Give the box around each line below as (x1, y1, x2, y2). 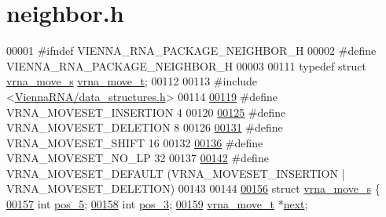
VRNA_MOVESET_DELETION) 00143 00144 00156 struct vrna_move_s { (6, 180, 380, 197)
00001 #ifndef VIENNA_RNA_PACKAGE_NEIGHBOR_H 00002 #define (6, 42, 377, 59)
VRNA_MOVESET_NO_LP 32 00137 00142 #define (6, 150, 269, 166)
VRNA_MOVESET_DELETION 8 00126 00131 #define (6, 119, 283, 136)
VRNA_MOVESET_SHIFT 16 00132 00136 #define (6, 134, 263, 150)
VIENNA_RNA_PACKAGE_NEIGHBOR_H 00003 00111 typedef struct (6, 57, 366, 74)
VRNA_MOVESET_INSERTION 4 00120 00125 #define (6, 103, 286, 120)
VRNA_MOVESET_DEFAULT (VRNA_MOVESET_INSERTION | (6, 165, 345, 181)
